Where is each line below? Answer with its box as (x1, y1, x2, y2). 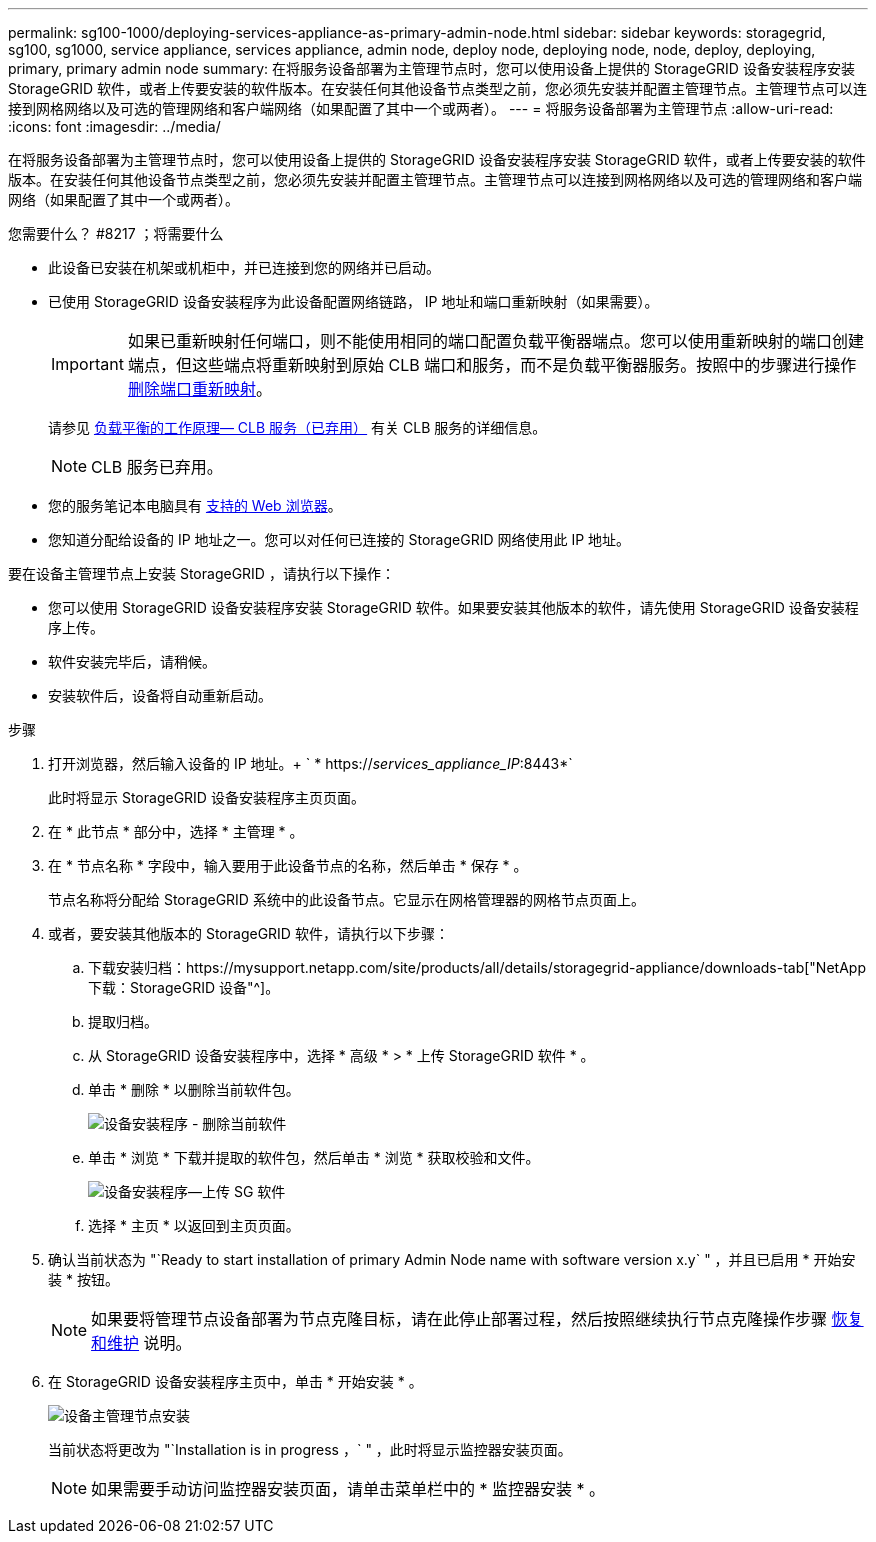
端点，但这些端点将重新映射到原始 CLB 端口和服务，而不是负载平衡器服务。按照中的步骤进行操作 (127, 355, 857, 375)
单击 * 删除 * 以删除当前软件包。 (88, 1081, 300, 1098)
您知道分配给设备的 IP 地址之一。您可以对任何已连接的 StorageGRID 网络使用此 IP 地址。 (48, 531, 631, 548)
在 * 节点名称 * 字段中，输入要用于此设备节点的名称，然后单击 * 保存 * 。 (48, 857, 528, 874)
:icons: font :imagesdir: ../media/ (8, 118, 221, 135)
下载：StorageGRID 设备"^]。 (88, 979, 280, 996)
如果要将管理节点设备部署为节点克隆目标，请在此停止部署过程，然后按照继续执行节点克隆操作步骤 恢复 (91, 1309, 864, 1329)
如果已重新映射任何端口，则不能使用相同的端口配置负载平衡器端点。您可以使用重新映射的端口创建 (127, 331, 864, 351)
